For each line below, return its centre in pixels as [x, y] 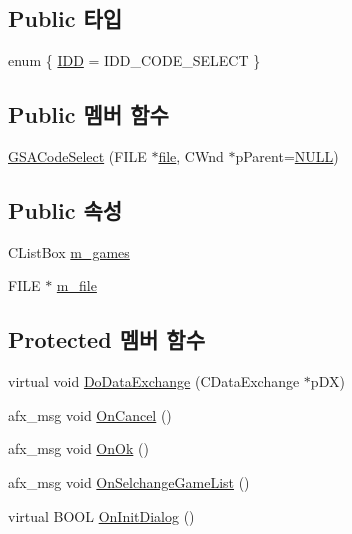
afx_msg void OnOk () [78, 448]
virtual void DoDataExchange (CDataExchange [154, 381]
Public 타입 [65, 18]
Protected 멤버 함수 [106, 339]
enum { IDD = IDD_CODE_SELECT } [134, 60]
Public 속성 [65, 209]
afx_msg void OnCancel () [90, 414]
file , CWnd [191, 156]
